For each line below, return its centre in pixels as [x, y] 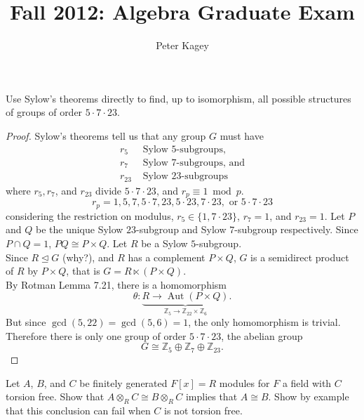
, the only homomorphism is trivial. [264, 322]
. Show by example [309, 396]
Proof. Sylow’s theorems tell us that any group [106, 135]
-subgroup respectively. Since [296, 229]
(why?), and [88, 257]
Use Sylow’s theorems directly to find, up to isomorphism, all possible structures [178, 98]
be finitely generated [123, 382]
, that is [83, 271]
